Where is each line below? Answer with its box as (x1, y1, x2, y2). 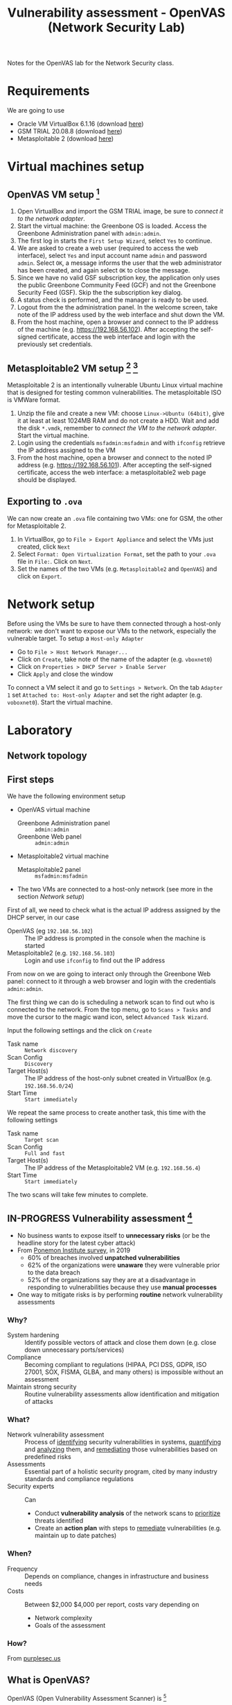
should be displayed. (17, 475, 78, 484)
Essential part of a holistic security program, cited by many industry (24, 1467, 218, 1476)
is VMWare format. (7, 395, 61, 404)
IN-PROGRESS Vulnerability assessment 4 (7, 1211, 193, 1225)
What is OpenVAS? (7, 1674, 90, 1686)
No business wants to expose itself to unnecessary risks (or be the (17, 1231, 211, 1239)
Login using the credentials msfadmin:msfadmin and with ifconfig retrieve (17, 438, 226, 446)
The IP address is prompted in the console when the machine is (24, 934, 206, 943)
